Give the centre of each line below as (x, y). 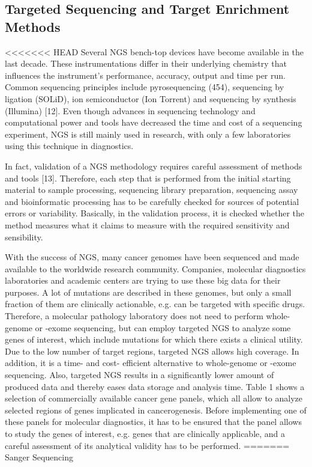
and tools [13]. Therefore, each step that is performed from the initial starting (148, 178)
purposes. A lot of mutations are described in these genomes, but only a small (148, 292)
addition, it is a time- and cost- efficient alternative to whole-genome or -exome (151, 363)
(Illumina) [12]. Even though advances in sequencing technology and (130, 110)
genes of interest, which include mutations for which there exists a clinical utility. (154, 339)
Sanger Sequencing (39, 457)
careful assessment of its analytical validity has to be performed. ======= (147, 445)
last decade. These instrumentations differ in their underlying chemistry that (146, 63)
